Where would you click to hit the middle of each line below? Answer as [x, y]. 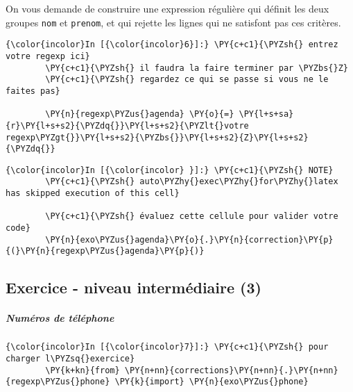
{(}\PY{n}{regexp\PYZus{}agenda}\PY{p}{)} [105, 251]
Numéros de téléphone [60, 318]
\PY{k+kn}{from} [83, 370]
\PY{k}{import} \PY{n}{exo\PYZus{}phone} [212, 382]
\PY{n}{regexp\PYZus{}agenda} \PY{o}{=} [140, 114]
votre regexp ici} [48, 56]
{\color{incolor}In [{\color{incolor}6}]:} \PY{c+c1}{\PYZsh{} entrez [172, 45]
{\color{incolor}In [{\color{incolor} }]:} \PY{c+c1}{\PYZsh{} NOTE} [170, 170]
